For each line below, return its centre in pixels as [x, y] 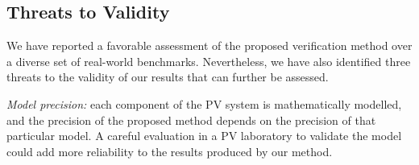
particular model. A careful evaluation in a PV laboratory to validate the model [204, 136]
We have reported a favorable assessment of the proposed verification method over [209, 45]
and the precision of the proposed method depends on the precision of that [191, 120]
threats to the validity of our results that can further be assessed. [168, 77]
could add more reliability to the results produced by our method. [170, 151]
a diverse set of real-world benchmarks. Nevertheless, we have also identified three [209, 61]
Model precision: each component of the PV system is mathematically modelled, [204, 103]
